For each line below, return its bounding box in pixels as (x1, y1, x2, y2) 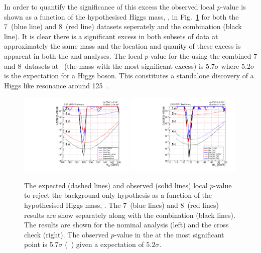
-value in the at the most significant (114, 229, 224, 239)
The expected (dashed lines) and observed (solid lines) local (24, 180, 208, 190)
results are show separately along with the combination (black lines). (24, 209, 235, 220)
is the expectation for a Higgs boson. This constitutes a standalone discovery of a (4, 70, 254, 81)
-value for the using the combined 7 (148, 50, 257, 61)
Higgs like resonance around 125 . (4, 80, 108, 90)
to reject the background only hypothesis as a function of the (24, 190, 212, 200)
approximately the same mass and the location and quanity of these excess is (4, 41, 241, 51)
